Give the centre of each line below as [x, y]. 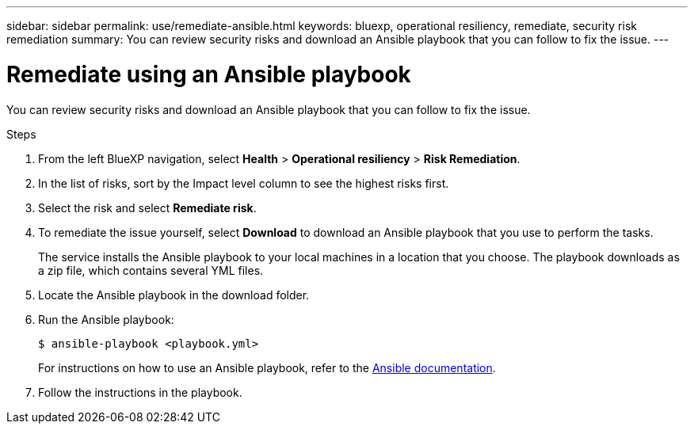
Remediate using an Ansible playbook [209, 74]
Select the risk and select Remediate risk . [147, 207]
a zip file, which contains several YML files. [151, 270]
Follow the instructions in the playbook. [140, 392]
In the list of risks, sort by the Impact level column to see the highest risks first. [244, 183]
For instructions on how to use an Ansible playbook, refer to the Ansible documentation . [267, 367]
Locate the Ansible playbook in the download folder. [174, 295]
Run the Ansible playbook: [106, 319]
